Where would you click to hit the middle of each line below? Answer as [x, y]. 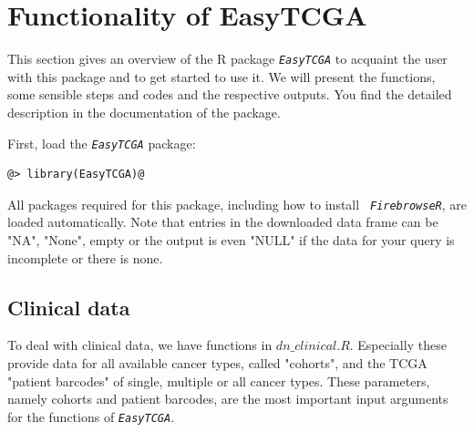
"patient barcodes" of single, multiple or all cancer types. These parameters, [219, 381]
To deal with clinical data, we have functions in [140, 345]
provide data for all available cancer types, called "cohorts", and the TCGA [217, 363]
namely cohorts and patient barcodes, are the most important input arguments [228, 399]
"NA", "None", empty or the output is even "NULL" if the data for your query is [231, 240]
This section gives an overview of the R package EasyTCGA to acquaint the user [227, 59]
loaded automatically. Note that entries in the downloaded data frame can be [223, 222]
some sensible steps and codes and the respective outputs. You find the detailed [230, 94]
